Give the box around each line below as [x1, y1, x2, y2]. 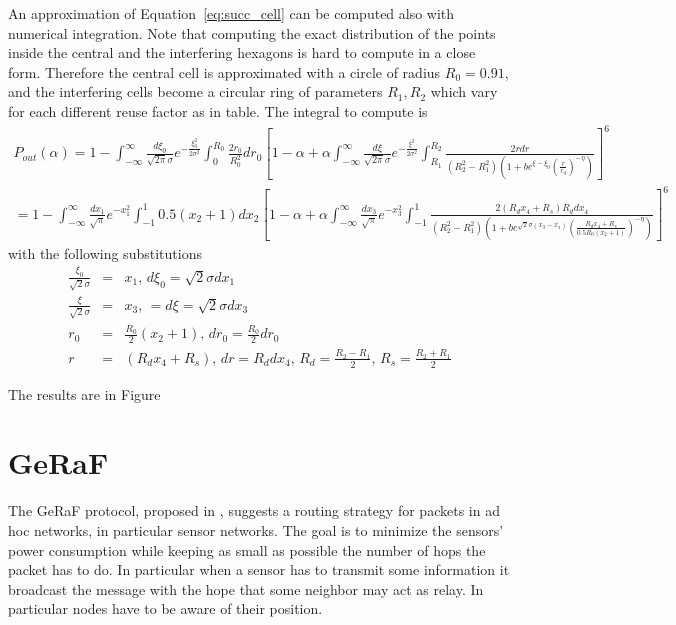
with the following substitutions [8, 242, 202, 263]
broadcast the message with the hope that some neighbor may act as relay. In [8, 578, 484, 599]
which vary [430, 81, 498, 102]
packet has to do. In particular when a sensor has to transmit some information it [8, 559, 510, 580]
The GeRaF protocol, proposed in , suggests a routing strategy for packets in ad [8, 500, 500, 521]
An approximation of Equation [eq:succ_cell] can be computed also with [8, 3, 455, 23]
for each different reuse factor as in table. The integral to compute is [8, 100, 428, 121]
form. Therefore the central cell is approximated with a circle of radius [8, 61, 441, 82]
